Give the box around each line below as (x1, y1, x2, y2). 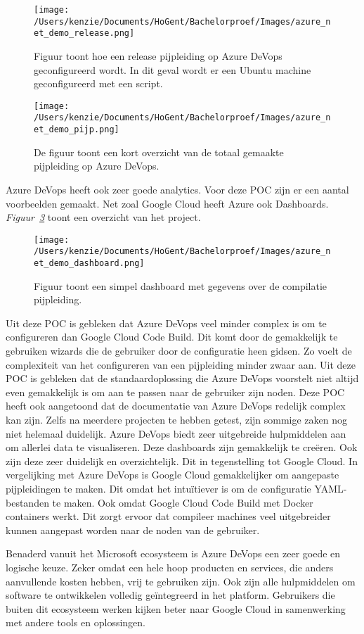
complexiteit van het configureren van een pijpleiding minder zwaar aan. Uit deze (6, 357, 356, 372)
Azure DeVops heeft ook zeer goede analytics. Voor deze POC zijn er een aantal (6, 182, 349, 196)
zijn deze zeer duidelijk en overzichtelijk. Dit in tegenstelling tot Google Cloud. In (6, 453, 358, 468)
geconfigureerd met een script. (34, 76, 163, 91)
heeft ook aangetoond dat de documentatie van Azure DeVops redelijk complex (6, 398, 346, 413)
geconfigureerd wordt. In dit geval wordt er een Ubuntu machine (34, 62, 311, 77)
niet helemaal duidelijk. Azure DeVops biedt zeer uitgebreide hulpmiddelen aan (6, 426, 346, 440)
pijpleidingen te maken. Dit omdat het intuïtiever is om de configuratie (6, 481, 311, 495)
